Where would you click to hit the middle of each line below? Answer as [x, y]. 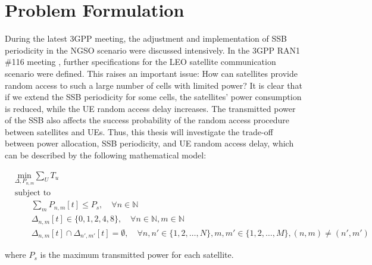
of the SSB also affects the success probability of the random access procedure [147, 120]
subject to [33, 193]
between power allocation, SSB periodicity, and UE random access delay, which [149, 143]
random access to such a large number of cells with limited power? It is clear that [154, 85]
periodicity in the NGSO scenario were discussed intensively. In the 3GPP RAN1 [152, 50]
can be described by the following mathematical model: [106, 155]
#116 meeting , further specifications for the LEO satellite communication [140, 62]
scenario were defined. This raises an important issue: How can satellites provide [151, 73]
